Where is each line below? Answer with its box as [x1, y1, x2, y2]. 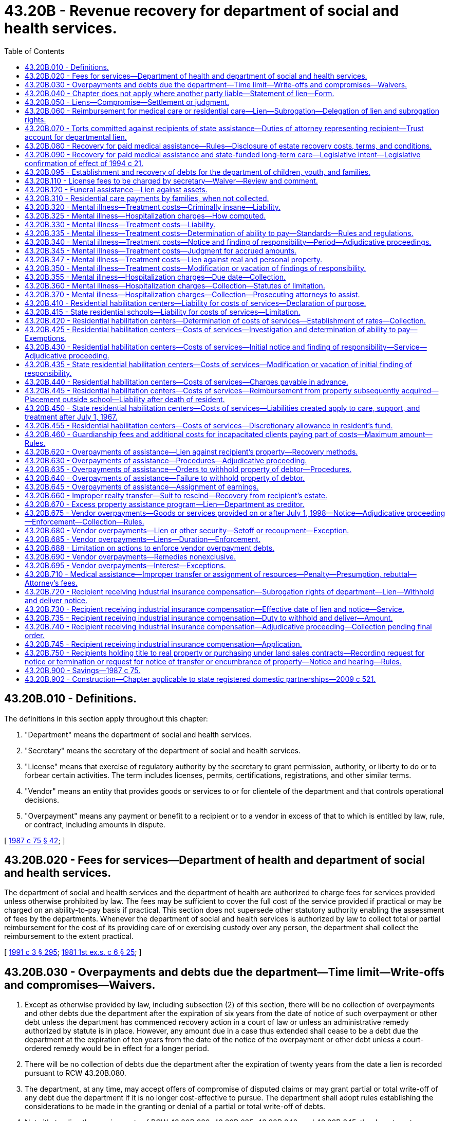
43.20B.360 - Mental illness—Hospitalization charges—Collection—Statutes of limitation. [25, 281, 325, 290]
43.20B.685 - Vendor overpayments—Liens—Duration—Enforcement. [25, 534, 260, 544]
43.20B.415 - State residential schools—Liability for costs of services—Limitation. [25, 307, 301, 316]
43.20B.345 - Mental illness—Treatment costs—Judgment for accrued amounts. [25, 246, 297, 255]
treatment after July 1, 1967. [25, 412, 118, 421]
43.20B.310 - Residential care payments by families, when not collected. [25, 193, 269, 203]
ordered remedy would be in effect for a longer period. [25, 1044, 209, 1053]
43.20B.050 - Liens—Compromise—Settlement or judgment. [25, 97, 229, 106]
